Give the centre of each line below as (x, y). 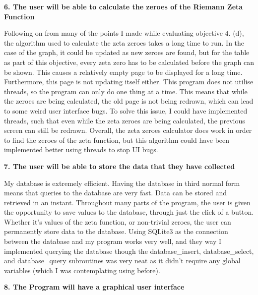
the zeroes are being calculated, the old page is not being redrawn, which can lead (129, 101)
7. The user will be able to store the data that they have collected (120, 166)
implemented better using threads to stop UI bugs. (81, 149)
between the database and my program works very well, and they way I (113, 241)
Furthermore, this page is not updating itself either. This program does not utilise (129, 82)
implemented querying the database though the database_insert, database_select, (129, 251)
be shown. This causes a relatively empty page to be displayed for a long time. (123, 72)
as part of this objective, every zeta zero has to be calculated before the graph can (129, 62)
